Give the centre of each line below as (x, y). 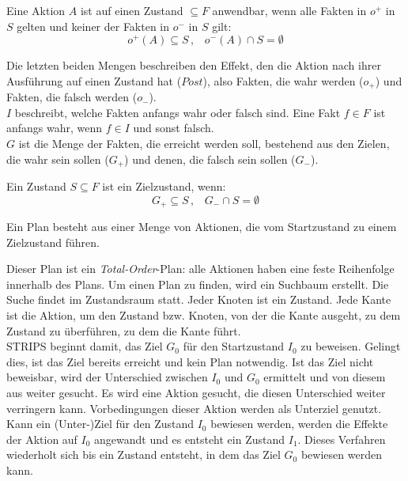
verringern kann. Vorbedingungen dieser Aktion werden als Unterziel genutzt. (194, 408)
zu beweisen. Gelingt (351, 346)
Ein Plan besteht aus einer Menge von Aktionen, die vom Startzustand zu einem (202, 227)
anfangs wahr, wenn (55, 128)
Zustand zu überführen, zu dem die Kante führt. (124, 330)
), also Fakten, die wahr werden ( (283, 80)
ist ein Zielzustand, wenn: (164, 186)
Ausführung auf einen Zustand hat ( (94, 80)
